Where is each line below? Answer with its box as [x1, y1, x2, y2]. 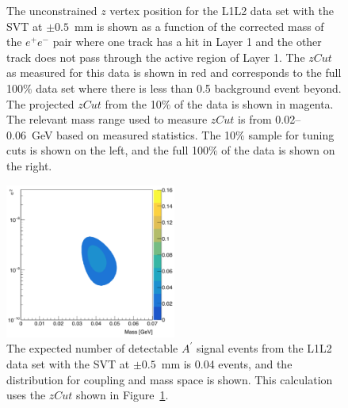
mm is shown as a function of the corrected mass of [74, 17, 324, 34]
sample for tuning [248, 126, 335, 143]
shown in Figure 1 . [76, 387, 169, 403]
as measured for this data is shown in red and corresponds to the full [6, 64, 342, 81]
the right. [6, 157, 52, 173]
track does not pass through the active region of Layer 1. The [6, 48, 305, 65]
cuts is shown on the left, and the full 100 [6, 142, 208, 158]
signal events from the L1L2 [196, 340, 332, 357]
